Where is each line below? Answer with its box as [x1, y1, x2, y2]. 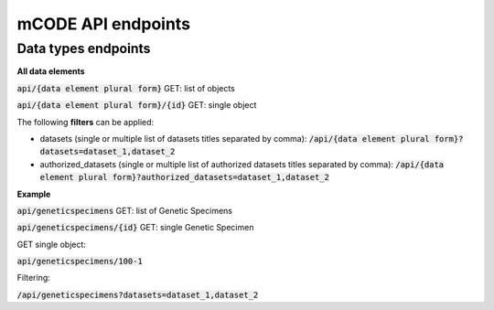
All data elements [16, 66, 86, 77]
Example [16, 188, 51, 199]
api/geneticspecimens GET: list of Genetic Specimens [16, 205, 233, 216]
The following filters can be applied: [16, 116, 155, 127]
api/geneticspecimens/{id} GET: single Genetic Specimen [16, 222, 254, 233]
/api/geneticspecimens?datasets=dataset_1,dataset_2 [16, 289, 259, 300]
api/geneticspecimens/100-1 [16, 256, 144, 267]
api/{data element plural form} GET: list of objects [16, 82, 235, 93]
